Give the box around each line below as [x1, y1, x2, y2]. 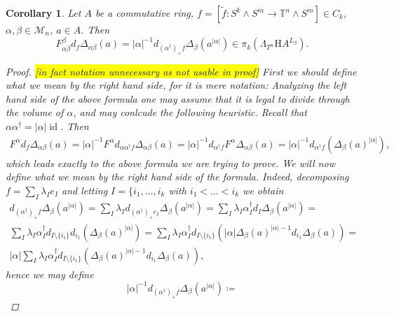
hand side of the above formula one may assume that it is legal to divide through [6, 91, 350, 106]
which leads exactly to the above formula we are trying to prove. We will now [6, 155, 335, 170]
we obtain [243, 182, 284, 197]
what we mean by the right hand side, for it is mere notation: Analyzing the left [6, 78, 347, 92]
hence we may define [6, 266, 94, 281]
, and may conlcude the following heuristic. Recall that [73, 105, 307, 120]
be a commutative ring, [95, 6, 194, 20]
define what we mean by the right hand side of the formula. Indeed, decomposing [6, 169, 349, 184]
